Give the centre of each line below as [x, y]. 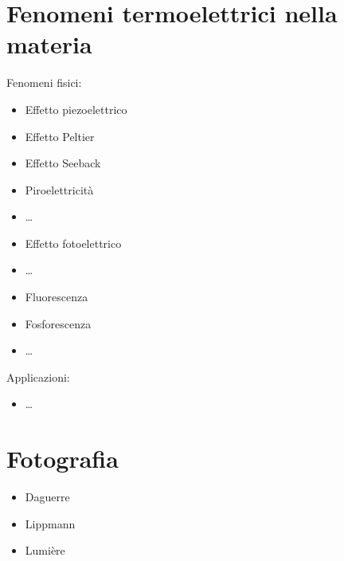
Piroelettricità [59, 189]
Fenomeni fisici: [44, 82]
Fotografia [63, 459]
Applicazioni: [38, 377]
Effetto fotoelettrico [73, 243]
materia [49, 44]
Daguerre [47, 497]
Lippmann [50, 523]
